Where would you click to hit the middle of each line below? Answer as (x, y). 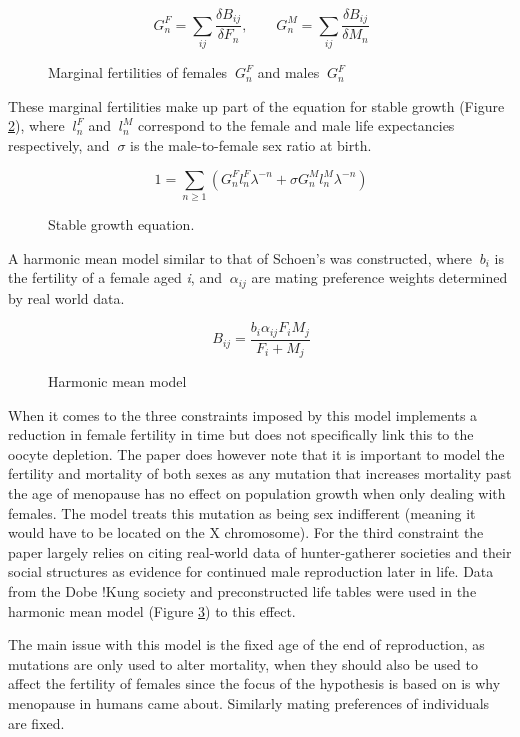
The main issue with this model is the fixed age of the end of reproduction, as (246, 644)
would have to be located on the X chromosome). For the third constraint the (246, 532)
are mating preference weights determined (379, 277)
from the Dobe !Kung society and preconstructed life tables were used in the (242, 591)
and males (288, 72)
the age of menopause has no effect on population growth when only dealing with (257, 493)
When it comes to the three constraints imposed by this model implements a (243, 414)
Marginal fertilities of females (138, 72)
